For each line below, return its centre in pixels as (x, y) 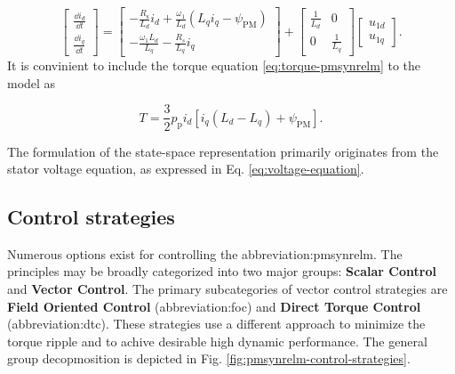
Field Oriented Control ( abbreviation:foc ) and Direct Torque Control (214, 306)
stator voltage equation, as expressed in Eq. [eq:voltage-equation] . (186, 169)
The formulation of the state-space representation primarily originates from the (223, 151)
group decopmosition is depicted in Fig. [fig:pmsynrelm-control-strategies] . (209, 358)
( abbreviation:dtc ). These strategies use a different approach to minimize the (216, 324)
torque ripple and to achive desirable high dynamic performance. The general (217, 341)
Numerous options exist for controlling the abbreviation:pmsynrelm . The (205, 253)
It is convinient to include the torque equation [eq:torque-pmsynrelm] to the (214, 65)
